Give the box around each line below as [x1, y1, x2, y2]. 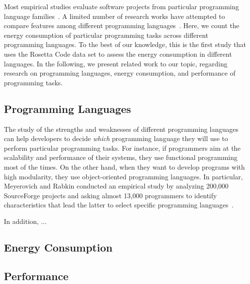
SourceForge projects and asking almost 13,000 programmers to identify [4, 190, 217, 200]
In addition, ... [4, 216, 47, 226]
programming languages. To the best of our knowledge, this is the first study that [4, 39, 246, 49]
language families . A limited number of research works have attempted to [4, 11, 225, 21]
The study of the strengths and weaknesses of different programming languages [4, 124, 239, 134]
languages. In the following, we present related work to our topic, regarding [4, 58, 228, 68]
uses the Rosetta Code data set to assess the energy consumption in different [4, 48, 232, 59]
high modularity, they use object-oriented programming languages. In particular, [4, 171, 243, 181]
